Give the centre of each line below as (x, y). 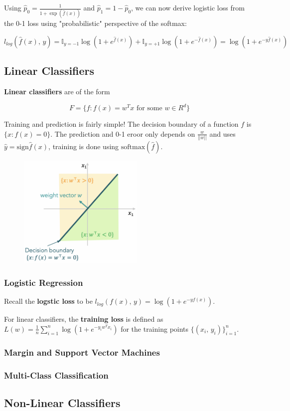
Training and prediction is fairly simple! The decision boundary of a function (121, 124)
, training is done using (84, 146)
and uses (222, 133)
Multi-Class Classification (56, 375)
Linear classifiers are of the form (57, 92)
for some (149, 108)
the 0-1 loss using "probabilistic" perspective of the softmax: (95, 23)
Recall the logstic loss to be (48, 301)
